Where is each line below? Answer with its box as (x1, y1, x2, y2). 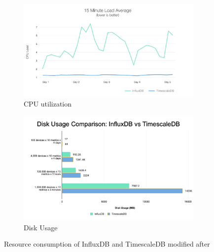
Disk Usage (24, 222, 58, 232)
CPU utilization (24, 99, 72, 109)
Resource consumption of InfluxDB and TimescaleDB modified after (4, 239, 210, 249)
